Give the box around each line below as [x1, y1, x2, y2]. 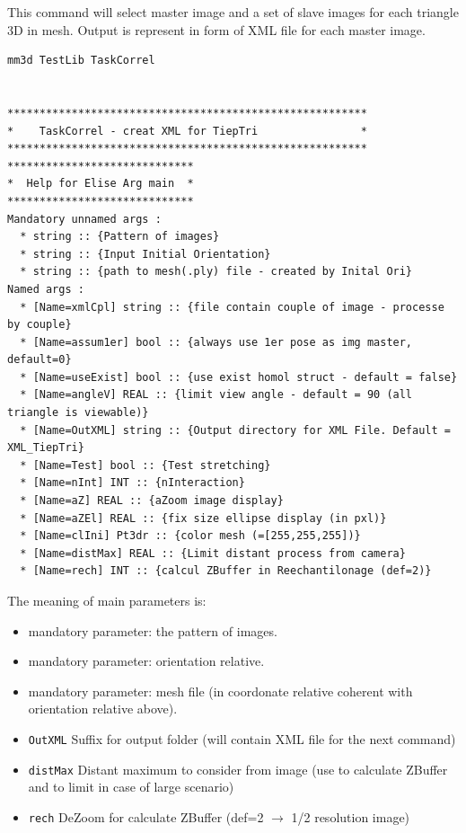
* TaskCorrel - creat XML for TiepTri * [7, 124, 367, 137]
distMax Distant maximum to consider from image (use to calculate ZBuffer [28, 759, 448, 778]
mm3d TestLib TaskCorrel [7, 54, 155, 67]
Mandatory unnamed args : [7, 212, 162, 226]
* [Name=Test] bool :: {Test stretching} [20, 458, 271, 472]
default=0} [7, 353, 72, 367]
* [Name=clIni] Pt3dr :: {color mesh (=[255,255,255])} [20, 529, 361, 543]
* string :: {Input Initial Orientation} [20, 247, 271, 261]
